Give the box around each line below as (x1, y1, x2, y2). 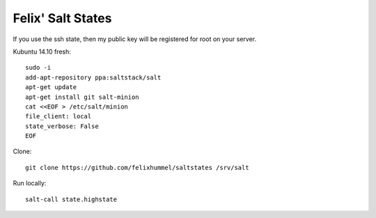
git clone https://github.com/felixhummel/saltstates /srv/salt (25, 164, 250, 171)
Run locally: (13, 179, 47, 187)
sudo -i (25, 63, 52, 72)
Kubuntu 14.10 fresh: (13, 47, 71, 56)
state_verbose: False (25, 122, 99, 130)
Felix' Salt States (13, 10, 112, 26)
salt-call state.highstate (25, 195, 118, 203)
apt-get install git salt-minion (25, 93, 139, 101)
